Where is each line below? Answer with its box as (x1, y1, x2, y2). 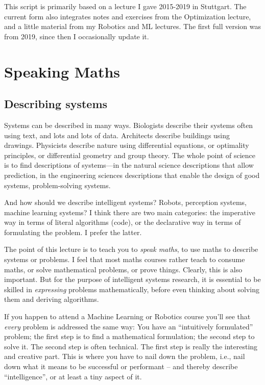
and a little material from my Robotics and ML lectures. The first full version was (4, 21, 261, 32)
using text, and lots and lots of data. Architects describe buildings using (4, 130, 230, 140)
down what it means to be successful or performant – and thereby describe (4, 361, 238, 372)
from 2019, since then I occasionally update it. (4, 31, 149, 41)
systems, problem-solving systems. (4, 179, 111, 190)
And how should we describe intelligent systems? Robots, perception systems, (4, 197, 247, 208)
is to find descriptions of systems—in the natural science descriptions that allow (4, 160, 254, 170)
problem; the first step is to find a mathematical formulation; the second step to (4, 331, 255, 342)
